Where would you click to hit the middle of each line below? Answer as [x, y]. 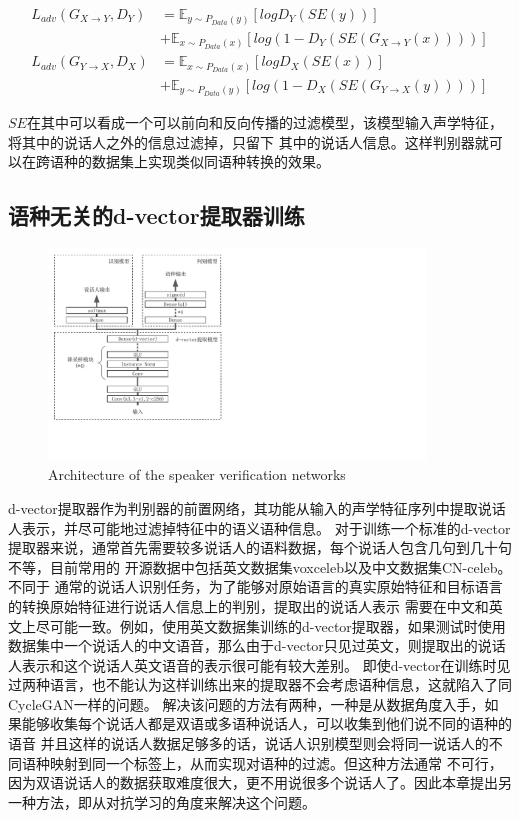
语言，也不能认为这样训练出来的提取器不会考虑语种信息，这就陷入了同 [280, 684]
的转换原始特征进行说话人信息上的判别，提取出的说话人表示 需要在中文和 [248, 605]
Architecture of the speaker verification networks [197, 474]
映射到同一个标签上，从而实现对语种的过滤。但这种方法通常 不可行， [276, 762]
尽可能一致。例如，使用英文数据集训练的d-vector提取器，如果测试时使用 [270, 625]
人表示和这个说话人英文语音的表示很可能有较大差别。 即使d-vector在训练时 [252, 664]
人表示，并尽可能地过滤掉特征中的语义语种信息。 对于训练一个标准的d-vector [259, 527]
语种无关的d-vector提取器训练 [156, 215]
